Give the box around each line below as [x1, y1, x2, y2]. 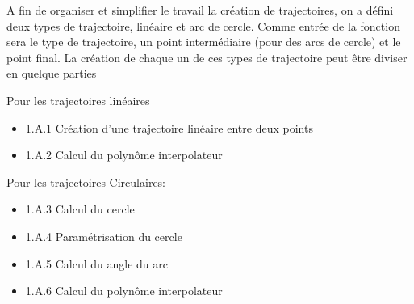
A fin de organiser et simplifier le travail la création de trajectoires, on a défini [6, 2, 394, 18]
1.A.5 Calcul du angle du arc [25, 255, 169, 272]
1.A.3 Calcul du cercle [25, 201, 135, 217]
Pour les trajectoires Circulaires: [6, 173, 166, 190]
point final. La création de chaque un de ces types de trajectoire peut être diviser [6, 49, 408, 65]
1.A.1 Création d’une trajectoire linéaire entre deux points [25, 119, 313, 136]
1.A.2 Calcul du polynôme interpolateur [25, 146, 223, 163]
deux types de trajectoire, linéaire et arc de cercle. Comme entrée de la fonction [6, 17, 400, 34]
